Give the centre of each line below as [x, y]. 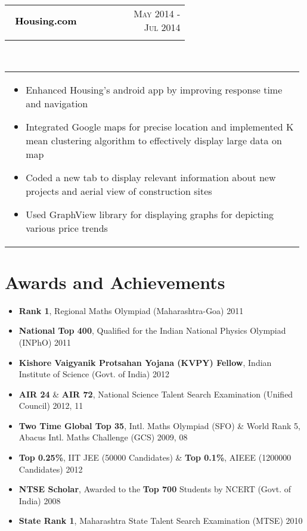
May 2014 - [157, 13]
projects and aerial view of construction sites [119, 191]
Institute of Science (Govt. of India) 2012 [94, 374]
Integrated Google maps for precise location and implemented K [160, 126]
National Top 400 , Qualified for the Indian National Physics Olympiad [152, 330]
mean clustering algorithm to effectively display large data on [154, 140]
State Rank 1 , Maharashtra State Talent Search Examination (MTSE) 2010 [161, 521]
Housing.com [46, 20]
